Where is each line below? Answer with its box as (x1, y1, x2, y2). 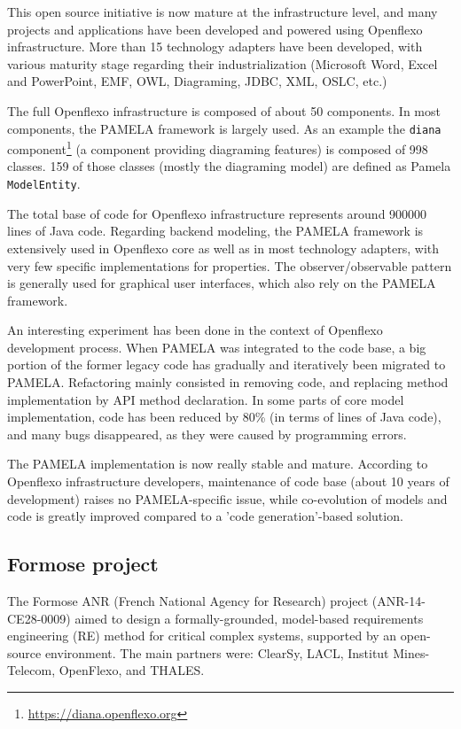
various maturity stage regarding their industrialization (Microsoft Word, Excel (7, 54, 438, 73)
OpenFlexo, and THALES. (59, 661, 205, 679)
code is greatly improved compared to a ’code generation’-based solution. (7, 507, 403, 525)
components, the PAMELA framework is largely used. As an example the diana (7, 119, 441, 137)
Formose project (7, 550, 159, 578)
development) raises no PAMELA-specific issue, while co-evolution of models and (7, 489, 448, 508)
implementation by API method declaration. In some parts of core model (7, 390, 404, 408)
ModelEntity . (7, 174, 81, 193)
